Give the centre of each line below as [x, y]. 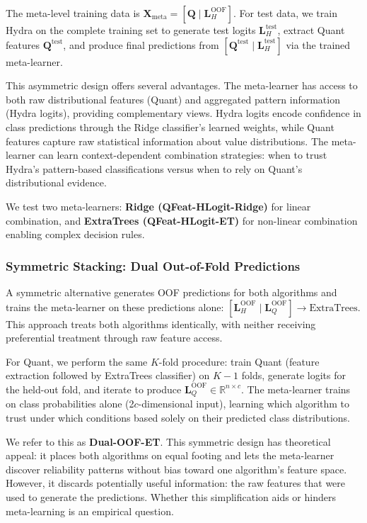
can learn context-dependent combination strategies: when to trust [183, 155]
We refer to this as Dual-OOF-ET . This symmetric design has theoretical [168, 441]
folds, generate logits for [293, 375]
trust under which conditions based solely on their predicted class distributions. [178, 417]
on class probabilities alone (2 [70, 404]
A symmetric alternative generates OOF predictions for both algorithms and [171, 292]
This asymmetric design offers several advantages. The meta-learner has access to [182, 85]
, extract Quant [311, 30]
